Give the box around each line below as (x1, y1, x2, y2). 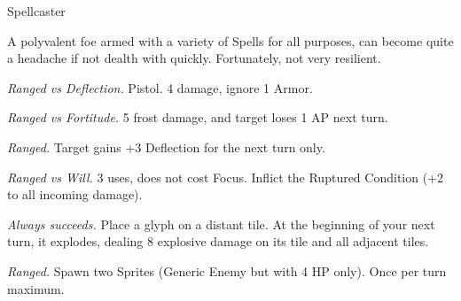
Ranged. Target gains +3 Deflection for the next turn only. (7, 137, 325, 156)
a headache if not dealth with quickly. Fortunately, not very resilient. (7, 49, 381, 67)
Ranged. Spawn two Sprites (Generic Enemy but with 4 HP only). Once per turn (7, 261, 447, 280)
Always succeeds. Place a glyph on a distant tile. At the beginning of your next (7, 214, 435, 233)
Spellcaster (7, 2, 66, 19)
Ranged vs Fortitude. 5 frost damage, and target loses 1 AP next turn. (7, 108, 388, 127)
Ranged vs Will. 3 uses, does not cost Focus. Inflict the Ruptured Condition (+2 (7, 167, 444, 186)
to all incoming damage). (7, 185, 143, 204)
